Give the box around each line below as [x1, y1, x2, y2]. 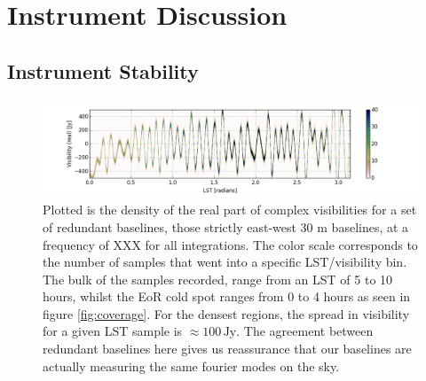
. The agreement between [236, 322, 374, 340]
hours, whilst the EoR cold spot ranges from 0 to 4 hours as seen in [43, 287, 411, 306]
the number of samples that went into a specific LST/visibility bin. [43, 253, 407, 271]
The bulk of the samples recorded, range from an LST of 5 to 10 [43, 269, 393, 288]
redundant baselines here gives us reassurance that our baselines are [43, 339, 412, 358]
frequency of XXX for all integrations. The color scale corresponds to [43, 235, 418, 253]
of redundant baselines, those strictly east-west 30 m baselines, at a [43, 217, 409, 236]
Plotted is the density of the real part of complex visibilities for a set [43, 200, 417, 219]
